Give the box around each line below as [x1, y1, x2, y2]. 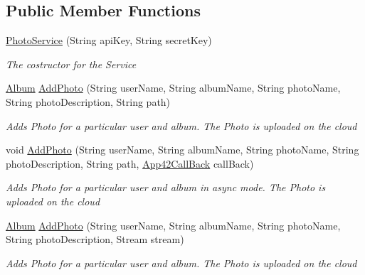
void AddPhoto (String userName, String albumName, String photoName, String [6, 142, 359, 157]
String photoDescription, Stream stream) [6, 232, 184, 247]
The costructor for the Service [6, 56, 137, 71]
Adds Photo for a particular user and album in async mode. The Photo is [6, 180, 326, 195]
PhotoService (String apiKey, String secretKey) [6, 33, 212, 48]
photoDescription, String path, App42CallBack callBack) [6, 156, 254, 171]
